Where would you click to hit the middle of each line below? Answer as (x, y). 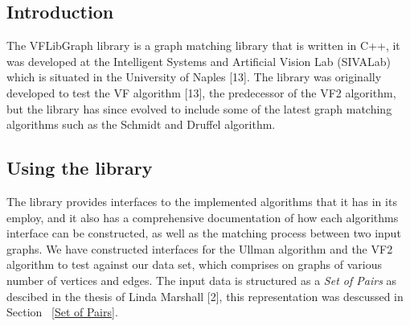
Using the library (80, 168)
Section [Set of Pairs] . (62, 312)
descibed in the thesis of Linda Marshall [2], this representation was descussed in (205, 296)
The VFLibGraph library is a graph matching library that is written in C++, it (203, 45)
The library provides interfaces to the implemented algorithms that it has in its (202, 201)
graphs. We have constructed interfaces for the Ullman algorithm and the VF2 (200, 248)
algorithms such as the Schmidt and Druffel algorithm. (141, 124)
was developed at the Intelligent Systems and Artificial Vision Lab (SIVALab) (199, 61)
